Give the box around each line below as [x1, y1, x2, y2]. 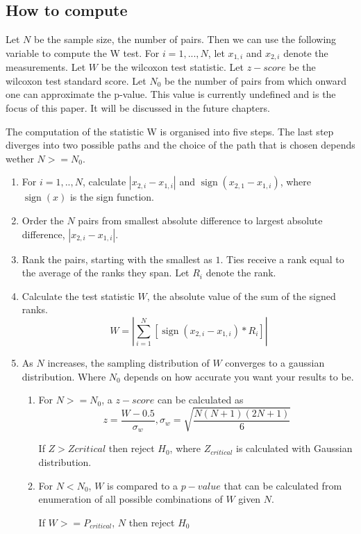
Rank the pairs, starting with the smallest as [22, 251, 212, 266]
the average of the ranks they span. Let [22, 265, 190, 280]
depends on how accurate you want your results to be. [124, 369, 354, 383]
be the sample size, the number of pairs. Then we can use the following [33, 32, 337, 47]
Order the [22, 213, 64, 227]
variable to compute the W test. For [6, 45, 160, 60]
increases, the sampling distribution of [47, 355, 210, 369]
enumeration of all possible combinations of [38, 492, 223, 506]
